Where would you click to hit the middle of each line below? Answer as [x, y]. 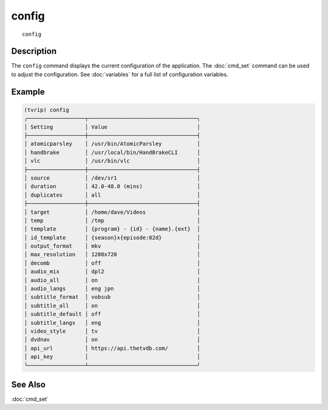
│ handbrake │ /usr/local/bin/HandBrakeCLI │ [112, 152]
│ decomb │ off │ [112, 263]
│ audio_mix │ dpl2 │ [112, 272]
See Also [28, 384]
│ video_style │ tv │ [112, 331]
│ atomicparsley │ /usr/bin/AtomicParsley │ [112, 144]
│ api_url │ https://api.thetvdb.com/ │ [112, 348]
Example [28, 92]
